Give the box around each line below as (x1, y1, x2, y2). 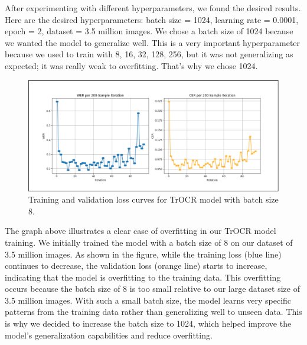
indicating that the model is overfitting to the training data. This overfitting (5, 271, 281, 283)
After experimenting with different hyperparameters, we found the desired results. (5, 2, 301, 14)
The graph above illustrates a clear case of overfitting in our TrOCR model (5, 224, 276, 237)
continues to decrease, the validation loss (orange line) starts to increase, (5, 259, 267, 272)
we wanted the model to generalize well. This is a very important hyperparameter (5, 36, 301, 48)
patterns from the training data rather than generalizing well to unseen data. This (5, 305, 302, 318)
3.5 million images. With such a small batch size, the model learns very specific (5, 294, 292, 306)
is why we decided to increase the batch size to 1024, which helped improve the (5, 317, 292, 330)
